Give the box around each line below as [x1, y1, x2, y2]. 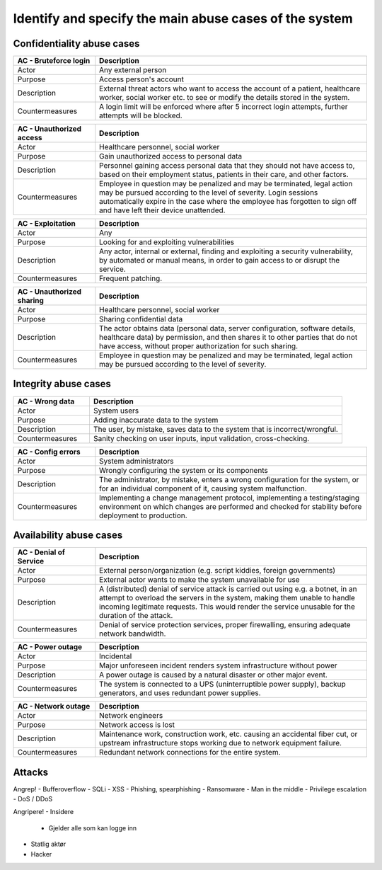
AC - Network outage [17, 702, 91, 711]
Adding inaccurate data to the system [93, 415, 219, 425]
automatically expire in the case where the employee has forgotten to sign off [99, 197, 357, 207]
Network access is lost [99, 720, 175, 730]
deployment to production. [99, 510, 187, 520]
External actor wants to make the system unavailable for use [99, 575, 300, 585]
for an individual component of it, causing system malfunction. [99, 483, 307, 493]
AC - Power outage [17, 642, 83, 652]
